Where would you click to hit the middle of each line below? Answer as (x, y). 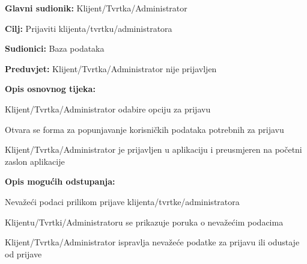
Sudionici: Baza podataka (55, 48)
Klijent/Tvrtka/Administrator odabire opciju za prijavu (108, 109)
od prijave (23, 253)
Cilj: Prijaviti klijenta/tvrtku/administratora (89, 28)
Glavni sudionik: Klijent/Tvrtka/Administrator (96, 8)
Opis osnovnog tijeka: (50, 89)
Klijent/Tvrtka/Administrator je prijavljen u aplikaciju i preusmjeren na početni (153, 149)
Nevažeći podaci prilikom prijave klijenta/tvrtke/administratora (122, 201)
